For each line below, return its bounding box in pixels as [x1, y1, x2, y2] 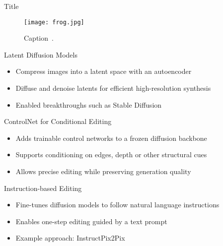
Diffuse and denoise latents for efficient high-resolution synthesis [15, 83, 211, 93]
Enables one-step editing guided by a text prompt [15, 216, 167, 226]
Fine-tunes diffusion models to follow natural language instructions [15, 199, 220, 210]
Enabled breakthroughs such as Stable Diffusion [15, 99, 162, 110]
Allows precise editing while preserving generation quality [15, 166, 191, 176]
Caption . [24, 33, 54, 43]
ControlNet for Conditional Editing [4, 116, 112, 126]
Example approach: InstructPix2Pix [15, 233, 125, 243]
